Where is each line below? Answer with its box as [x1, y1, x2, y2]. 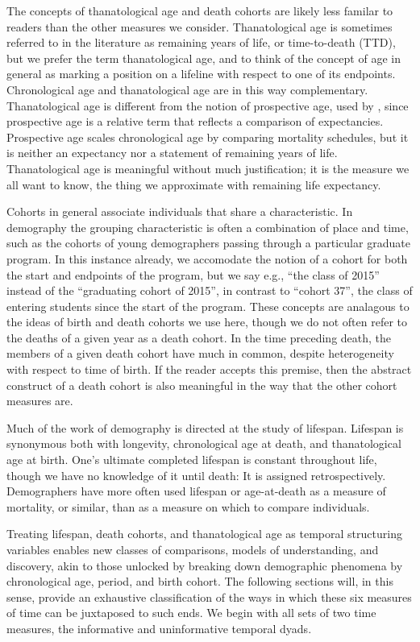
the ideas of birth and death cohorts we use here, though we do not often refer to [6, 313, 408, 330]
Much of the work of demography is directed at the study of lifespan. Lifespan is [6, 419, 404, 436]
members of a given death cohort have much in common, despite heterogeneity [6, 345, 394, 362]
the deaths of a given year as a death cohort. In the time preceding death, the [6, 329, 392, 346]
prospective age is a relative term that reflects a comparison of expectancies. [6, 113, 384, 130]
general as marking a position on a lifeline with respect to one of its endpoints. [6, 65, 396, 82]
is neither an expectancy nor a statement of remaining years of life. [6, 144, 338, 161]
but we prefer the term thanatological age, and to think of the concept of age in [6, 49, 401, 66]
